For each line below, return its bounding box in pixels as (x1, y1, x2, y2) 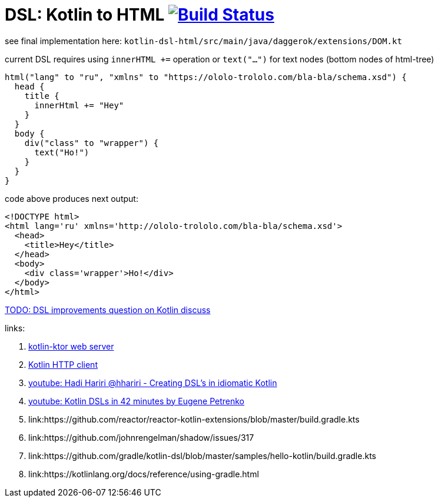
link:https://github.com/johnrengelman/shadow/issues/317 (28, 432, 254, 443)
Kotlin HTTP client (28, 359, 98, 370)
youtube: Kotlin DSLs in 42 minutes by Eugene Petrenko (28, 395, 244, 406)
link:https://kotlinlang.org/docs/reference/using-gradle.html (28, 468, 259, 479)
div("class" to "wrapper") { (24, 138, 159, 148)
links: (5, 323, 25, 333)
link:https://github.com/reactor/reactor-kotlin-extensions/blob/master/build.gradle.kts (28, 414, 360, 424)
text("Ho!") (34, 147, 89, 157)
